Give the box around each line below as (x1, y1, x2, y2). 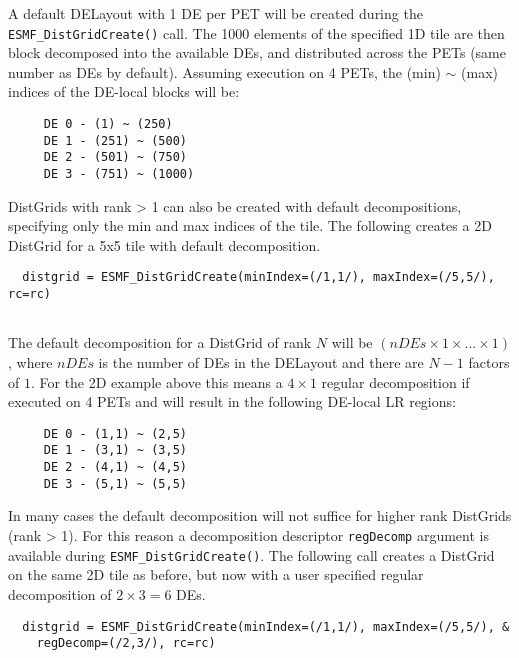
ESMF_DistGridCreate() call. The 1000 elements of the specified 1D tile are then (8, 22, 505, 43)
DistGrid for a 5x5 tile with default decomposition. (8, 234, 321, 255)
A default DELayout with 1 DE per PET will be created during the (8, 3, 423, 23)
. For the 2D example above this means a (30, 371, 283, 392)
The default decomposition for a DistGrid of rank (8, 332, 312, 353)
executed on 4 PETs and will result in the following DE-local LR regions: (8, 391, 456, 412)
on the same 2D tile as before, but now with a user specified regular (8, 564, 424, 585)
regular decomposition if (321, 371, 470, 392)
